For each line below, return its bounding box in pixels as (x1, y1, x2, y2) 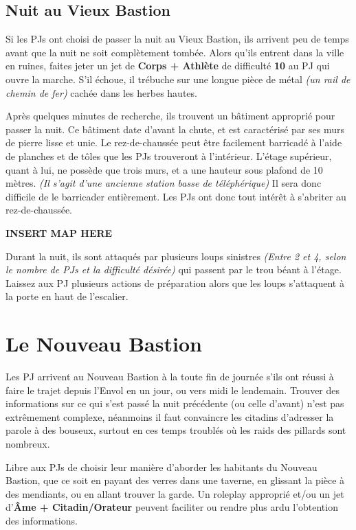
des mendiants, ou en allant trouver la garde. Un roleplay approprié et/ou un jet (5, 486, 344, 500)
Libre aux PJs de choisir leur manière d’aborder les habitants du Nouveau (5, 459, 318, 474)
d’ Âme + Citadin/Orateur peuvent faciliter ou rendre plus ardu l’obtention (5, 500, 338, 514)
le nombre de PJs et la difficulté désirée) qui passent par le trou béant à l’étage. (5, 262, 342, 277)
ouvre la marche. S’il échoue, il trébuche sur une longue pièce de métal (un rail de (5, 71, 351, 86)
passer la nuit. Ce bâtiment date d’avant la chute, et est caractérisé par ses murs (5, 122, 344, 136)
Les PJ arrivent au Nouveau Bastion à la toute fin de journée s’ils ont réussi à (5, 369, 334, 384)
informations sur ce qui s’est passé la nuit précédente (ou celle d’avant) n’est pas (5, 396, 344, 411)
